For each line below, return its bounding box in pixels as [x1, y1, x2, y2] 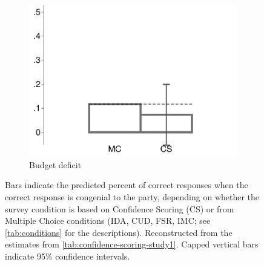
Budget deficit [29, 158, 82, 171]
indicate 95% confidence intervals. [5, 249, 130, 262]
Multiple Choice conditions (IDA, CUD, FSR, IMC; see [5, 214, 211, 227]
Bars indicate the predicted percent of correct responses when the [5, 178, 248, 191]
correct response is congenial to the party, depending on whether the [5, 190, 260, 203]
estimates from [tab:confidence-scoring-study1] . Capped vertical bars [5, 238, 259, 250]
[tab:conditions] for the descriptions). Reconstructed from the [5, 226, 233, 238]
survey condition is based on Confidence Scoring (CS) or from [5, 202, 234, 215]
